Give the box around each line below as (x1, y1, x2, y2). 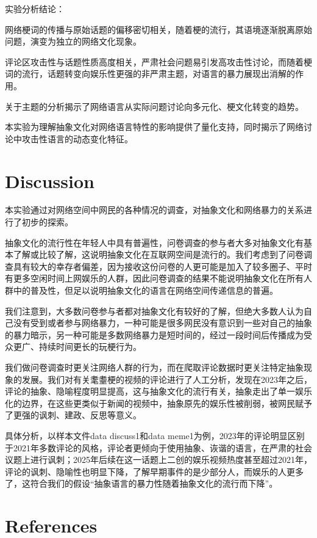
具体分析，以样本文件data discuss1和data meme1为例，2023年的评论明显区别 (5, 429, 305, 442)
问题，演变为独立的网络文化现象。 (5, 35, 141, 48)
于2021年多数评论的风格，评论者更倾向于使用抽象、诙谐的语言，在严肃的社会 (5, 441, 312, 454)
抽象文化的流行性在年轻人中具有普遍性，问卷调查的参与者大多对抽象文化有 (5, 236, 304, 249)
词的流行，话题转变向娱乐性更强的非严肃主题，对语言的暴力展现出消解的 (5, 67, 295, 80)
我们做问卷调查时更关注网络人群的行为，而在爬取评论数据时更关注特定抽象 (5, 361, 304, 373)
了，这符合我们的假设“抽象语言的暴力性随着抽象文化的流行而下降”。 (5, 477, 278, 490)
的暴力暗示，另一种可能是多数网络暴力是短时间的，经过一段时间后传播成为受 (5, 328, 312, 341)
